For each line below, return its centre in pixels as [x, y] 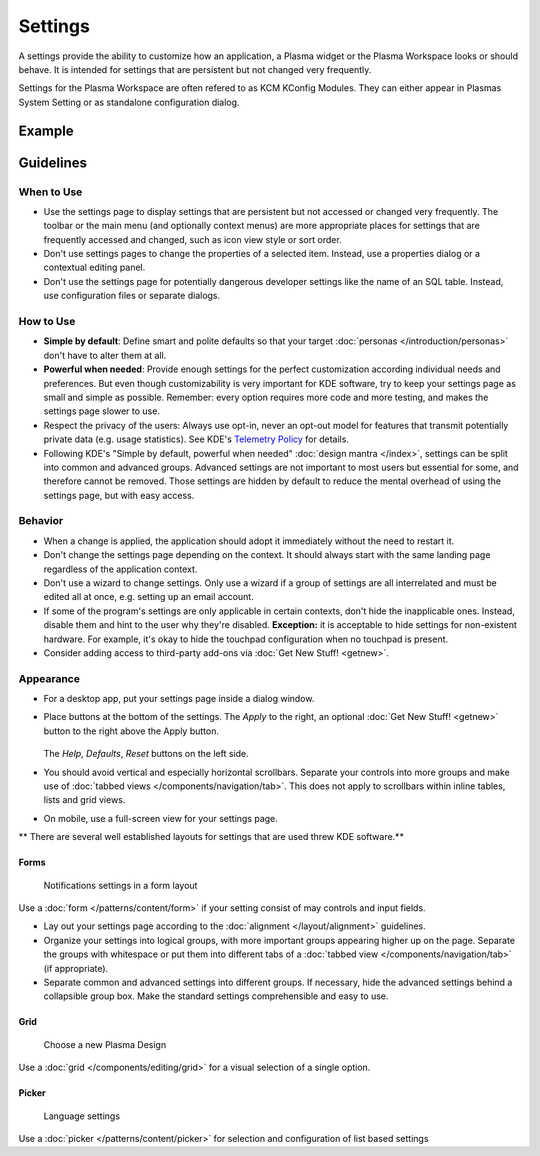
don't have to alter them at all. [105, 355]
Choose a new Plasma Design [105, 1044]
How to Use [47, 321]
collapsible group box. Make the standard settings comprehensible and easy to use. [216, 996]
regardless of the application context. [120, 569]
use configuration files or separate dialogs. [132, 296]
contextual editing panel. [94, 267]
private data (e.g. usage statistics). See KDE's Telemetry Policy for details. [196, 439]
